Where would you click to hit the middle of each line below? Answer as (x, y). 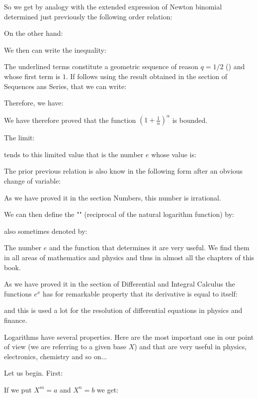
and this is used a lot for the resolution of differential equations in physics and (123, 310)
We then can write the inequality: (55, 50)
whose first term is (32, 76)
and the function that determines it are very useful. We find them (149, 248)
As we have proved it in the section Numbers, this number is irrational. (113, 197)
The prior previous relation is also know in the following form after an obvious (124, 171)
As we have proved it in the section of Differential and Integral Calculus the (120, 284)
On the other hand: (34, 33)
